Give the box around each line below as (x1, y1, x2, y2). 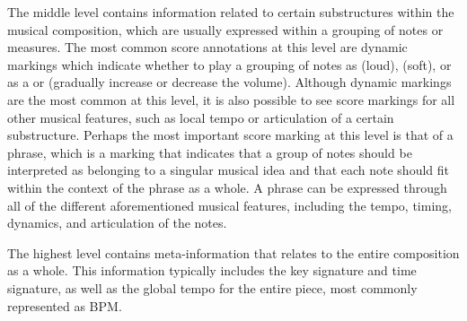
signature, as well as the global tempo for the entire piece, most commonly (7, 278, 418, 297)
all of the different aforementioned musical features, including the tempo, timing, (7, 195, 452, 214)
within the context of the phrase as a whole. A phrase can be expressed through (7, 178, 447, 196)
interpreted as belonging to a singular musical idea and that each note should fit (7, 160, 449, 179)
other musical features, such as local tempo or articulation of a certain (7, 108, 394, 126)
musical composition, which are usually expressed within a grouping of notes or (7, 20, 444, 39)
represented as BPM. (7, 296, 122, 315)
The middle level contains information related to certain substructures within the (7, 3, 454, 21)
